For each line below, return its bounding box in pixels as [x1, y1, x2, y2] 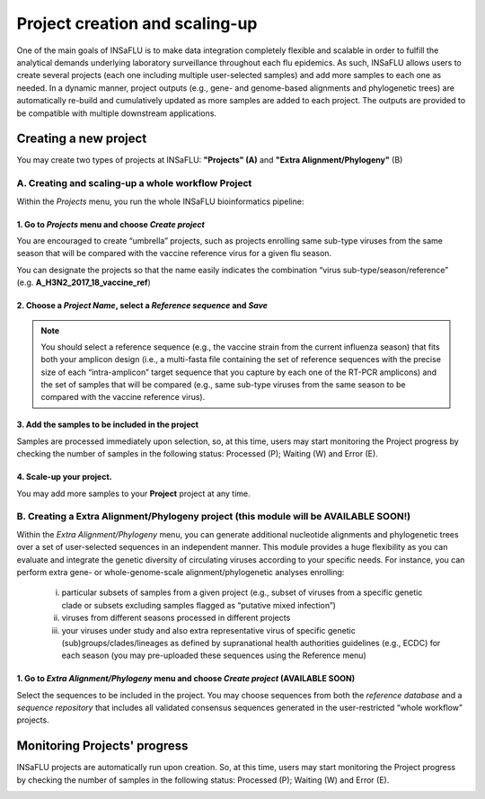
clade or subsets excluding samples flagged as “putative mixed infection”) [61, 599, 337, 610]
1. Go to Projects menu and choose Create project [16, 218, 206, 229]
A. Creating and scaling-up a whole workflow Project [16, 177, 252, 190]
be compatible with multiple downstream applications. [16, 108, 217, 119]
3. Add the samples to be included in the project [16, 419, 199, 431]
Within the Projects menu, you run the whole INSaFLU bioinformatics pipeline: [16, 196, 304, 207]
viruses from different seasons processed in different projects [61, 612, 291, 624]
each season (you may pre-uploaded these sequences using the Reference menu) [61, 650, 367, 661]
